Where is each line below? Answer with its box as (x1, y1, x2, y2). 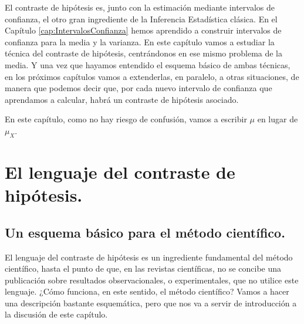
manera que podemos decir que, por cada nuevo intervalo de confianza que (5, 82, 272, 94)
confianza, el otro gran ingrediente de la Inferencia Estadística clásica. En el (5, 12, 278, 25)
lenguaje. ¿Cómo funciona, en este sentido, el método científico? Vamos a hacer (5, 285, 289, 298)
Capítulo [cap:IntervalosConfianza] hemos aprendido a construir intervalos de (5, 24, 282, 36)
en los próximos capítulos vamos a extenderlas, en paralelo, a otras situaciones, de (5, 70, 299, 82)
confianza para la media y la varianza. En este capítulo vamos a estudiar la (5, 35, 275, 48)
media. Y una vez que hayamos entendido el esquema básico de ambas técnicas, (5, 58, 291, 71)
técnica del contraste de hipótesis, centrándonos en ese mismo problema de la (5, 47, 283, 59)
